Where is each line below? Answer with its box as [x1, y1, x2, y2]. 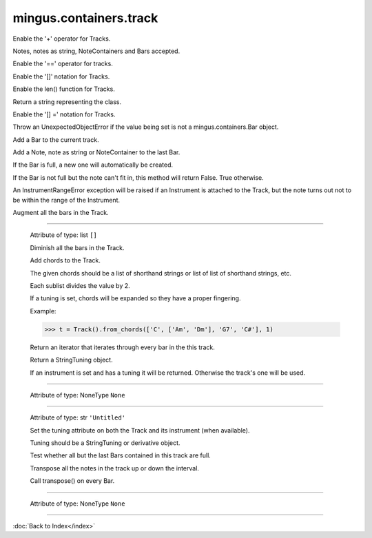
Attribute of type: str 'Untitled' [30, 413, 126, 422]
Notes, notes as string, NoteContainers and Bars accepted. [12, 47, 180, 55]
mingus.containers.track [12, 10, 158, 25]
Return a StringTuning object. [30, 355, 113, 364]
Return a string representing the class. [12, 97, 122, 106]
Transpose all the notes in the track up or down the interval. [30, 464, 200, 472]
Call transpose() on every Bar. [30, 477, 115, 485]
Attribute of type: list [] [30, 231, 98, 239]
